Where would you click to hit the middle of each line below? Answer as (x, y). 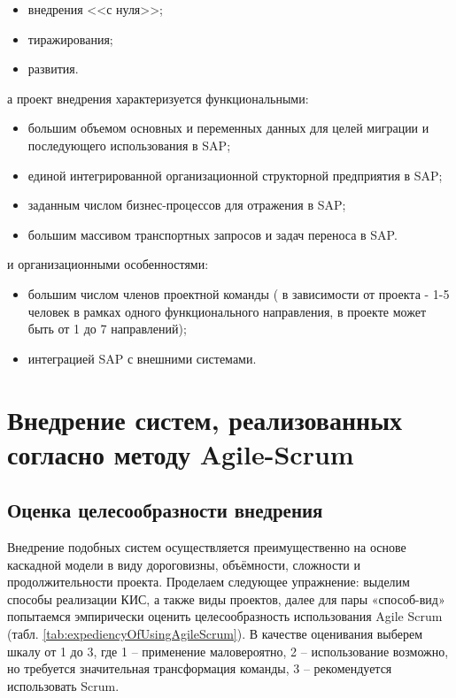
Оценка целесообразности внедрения (165, 510)
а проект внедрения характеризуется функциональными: (158, 98)
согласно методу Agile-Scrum (181, 453)
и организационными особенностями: (108, 264)
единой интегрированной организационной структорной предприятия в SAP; (235, 175)
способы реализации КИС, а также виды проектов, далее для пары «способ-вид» (226, 598)
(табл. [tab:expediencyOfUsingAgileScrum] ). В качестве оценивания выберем (215, 634)
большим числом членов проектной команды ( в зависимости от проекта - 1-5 (239, 293)
